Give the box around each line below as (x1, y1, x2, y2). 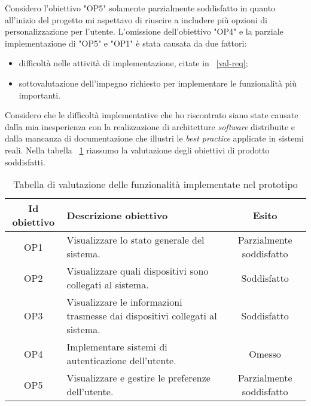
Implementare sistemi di (66, 340, 167, 354)
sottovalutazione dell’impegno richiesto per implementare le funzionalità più (19, 76, 297, 89)
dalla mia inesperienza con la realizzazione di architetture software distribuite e (5, 120, 295, 133)
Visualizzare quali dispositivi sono (66, 264, 209, 278)
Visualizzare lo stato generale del (66, 233, 205, 247)
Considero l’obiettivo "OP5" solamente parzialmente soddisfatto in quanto (5, 2, 276, 14)
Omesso (249, 346, 281, 361)
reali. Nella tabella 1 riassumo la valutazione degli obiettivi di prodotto (5, 143, 270, 156)
